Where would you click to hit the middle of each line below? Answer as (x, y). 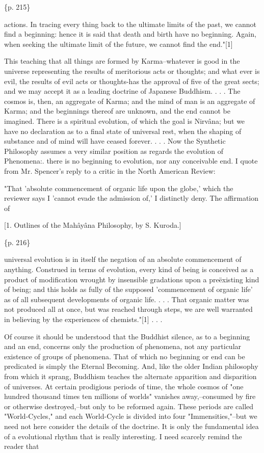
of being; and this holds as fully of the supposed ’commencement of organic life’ (128, 289)
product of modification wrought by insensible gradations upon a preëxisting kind (132, 279)
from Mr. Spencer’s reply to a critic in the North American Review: (110, 170)
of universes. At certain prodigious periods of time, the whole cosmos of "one (124, 386)
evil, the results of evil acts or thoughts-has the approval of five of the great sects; (132, 81)
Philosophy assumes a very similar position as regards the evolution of (114, 151)
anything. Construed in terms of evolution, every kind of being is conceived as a (129, 269)
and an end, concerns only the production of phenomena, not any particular (123, 346)
